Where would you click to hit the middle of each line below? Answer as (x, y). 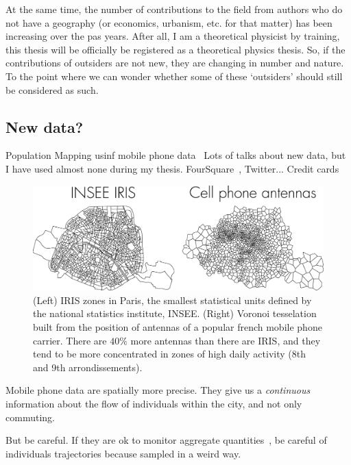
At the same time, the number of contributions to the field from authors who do (174, 9)
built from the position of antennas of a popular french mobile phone (178, 326)
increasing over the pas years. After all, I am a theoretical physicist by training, (173, 36)
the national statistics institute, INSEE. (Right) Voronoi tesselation (175, 313)
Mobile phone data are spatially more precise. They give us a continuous (158, 390)
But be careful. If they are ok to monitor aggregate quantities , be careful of (166, 440)
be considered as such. (52, 89)
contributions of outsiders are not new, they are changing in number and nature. (175, 63)
